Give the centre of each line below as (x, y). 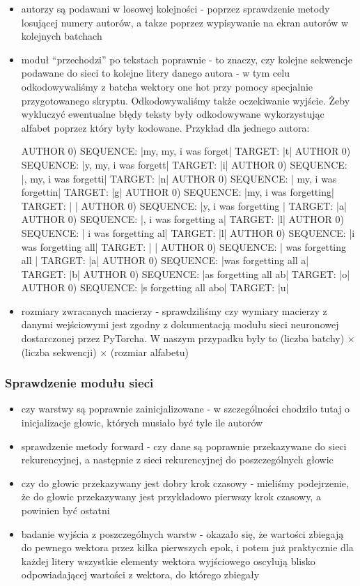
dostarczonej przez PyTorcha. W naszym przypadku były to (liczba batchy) (183, 338)
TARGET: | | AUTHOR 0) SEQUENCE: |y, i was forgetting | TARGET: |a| (184, 205)
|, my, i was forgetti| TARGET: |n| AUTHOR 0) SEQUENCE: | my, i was (179, 178)
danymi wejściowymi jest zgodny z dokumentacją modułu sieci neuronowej (180, 324)
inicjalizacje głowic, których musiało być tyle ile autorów (142, 423)
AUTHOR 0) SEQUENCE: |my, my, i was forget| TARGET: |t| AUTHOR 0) (186, 151)
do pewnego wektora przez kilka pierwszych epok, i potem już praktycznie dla (187, 547)
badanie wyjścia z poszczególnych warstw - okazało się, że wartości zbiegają (182, 533)
